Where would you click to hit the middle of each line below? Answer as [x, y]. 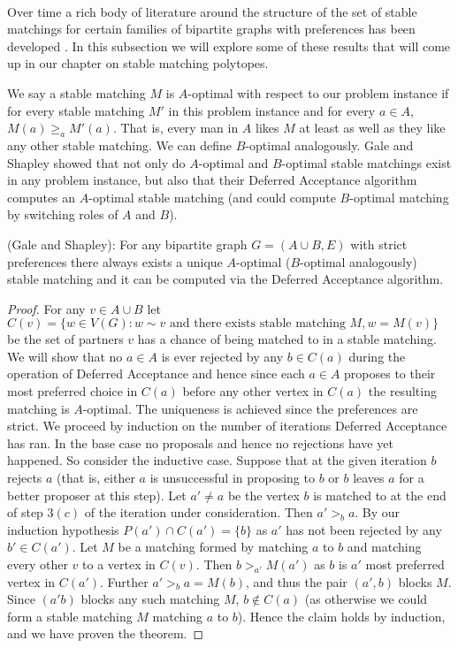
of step [25, 512]
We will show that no [65, 356]
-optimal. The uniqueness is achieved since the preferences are [250, 408]
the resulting [402, 391]
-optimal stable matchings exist [366, 162]
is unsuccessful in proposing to [232, 478]
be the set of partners [65, 339]
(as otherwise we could [366, 599]
